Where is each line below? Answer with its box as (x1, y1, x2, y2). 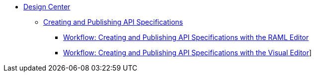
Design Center (23, 2, 71, 11)
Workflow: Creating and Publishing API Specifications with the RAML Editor (63, 33, 309, 41)
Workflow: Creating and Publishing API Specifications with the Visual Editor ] (63, 48, 312, 57)
